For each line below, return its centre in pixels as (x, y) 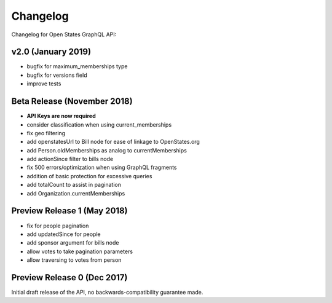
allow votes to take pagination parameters (80, 251)
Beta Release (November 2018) (72, 101)
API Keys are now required (61, 116)
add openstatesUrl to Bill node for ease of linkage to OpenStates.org (113, 142)
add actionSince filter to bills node (70, 159)
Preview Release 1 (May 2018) (69, 211)
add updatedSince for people (64, 234)
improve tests (44, 84)
